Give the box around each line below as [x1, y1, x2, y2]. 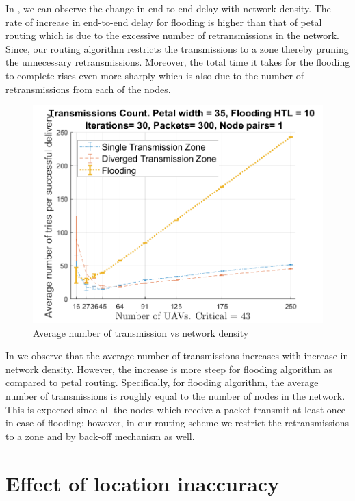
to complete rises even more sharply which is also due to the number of [5, 68, 304, 82]
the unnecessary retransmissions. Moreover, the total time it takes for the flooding [5, 55, 350, 69]
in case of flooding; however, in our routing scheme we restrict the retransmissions [5, 415, 350, 430]
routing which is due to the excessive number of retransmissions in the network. [5, 28, 339, 42]
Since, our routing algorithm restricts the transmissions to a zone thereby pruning [5, 41, 349, 55]
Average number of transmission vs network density [33, 325, 249, 339]
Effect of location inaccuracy [5, 469, 280, 497]
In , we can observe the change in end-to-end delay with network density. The [5, 1, 331, 15]
